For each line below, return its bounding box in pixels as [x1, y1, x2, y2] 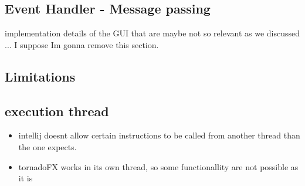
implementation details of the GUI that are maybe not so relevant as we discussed [5, 27, 300, 39]
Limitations [5, 67, 76, 85]
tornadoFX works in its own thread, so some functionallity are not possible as [18, 160, 299, 173]
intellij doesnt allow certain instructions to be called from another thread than [18, 129, 300, 141]
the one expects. [18, 140, 77, 153]
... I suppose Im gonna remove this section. [5, 38, 159, 50]
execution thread [5, 102, 109, 120]
